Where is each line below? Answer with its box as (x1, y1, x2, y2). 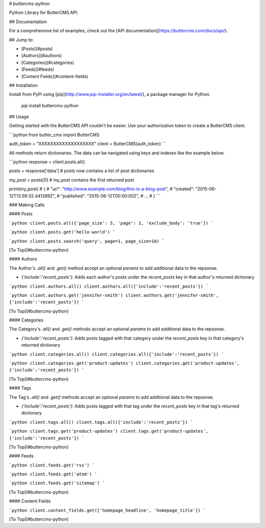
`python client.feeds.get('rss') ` (9, 462, 95, 468)
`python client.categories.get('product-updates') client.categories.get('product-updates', (9, 360, 240, 366)
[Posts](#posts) (21, 46, 53, 52)
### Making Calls (9, 202, 45, 207)
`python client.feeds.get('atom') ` (9, 471, 98, 477)
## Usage (9, 114, 29, 120)
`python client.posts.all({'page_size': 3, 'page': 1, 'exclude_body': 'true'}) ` (9, 220, 213, 226)
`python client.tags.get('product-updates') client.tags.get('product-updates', (9, 428, 209, 434)
